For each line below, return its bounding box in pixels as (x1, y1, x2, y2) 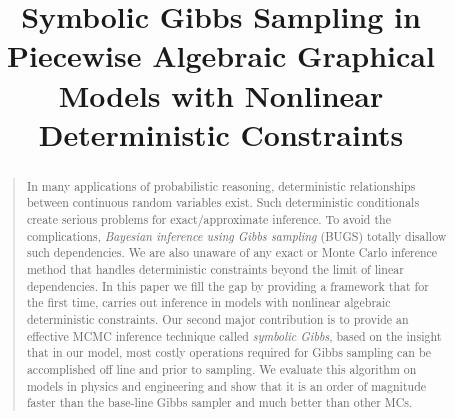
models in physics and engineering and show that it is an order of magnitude (26, 377, 427, 394)
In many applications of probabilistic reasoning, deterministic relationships (26, 177, 416, 194)
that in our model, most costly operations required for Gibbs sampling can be (26, 344, 432, 361)
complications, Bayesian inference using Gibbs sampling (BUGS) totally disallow (26, 227, 447, 244)
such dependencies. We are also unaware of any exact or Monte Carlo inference (26, 244, 438, 261)
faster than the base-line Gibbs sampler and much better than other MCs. (26, 394, 413, 411)
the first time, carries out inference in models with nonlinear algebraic (26, 294, 391, 311)
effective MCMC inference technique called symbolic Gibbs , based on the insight (26, 327, 442, 344)
